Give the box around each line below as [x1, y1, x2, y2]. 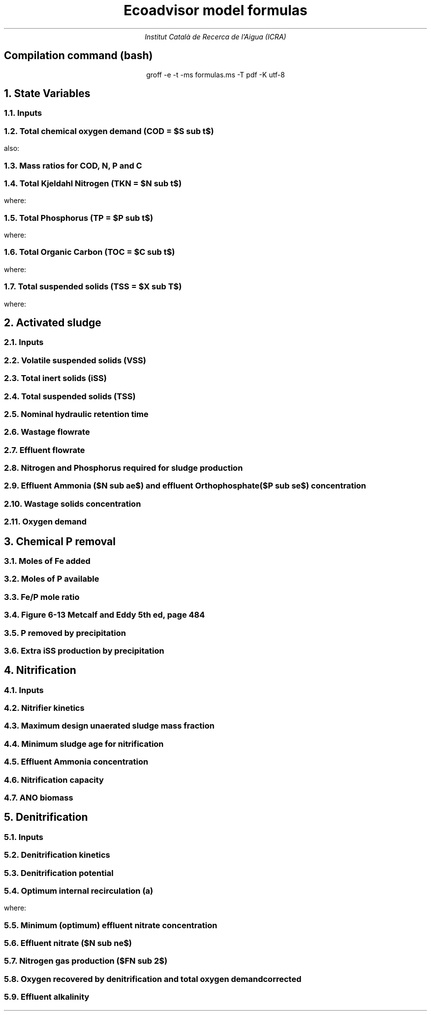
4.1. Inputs [4, 685, 44, 695]
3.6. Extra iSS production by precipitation [4, 645, 164, 656]
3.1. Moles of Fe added [4, 556, 91, 566]
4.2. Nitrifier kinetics [4, 703, 85, 713]
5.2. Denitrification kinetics [4, 850, 110, 860]
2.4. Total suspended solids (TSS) [4, 391, 136, 401]
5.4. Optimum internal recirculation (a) [4, 885, 154, 896]
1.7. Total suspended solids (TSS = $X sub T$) [4, 281, 182, 292]
